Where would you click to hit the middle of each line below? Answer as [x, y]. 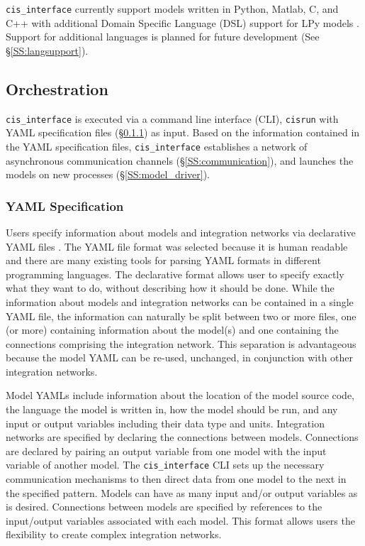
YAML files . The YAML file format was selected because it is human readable [177, 246]
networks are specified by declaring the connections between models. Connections [182, 437]
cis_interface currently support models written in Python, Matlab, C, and [172, 9]
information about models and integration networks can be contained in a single [180, 301]
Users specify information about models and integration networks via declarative [181, 232]
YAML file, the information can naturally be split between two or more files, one [181, 316]
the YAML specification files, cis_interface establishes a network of [157, 146]
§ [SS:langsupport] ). [47, 50]
